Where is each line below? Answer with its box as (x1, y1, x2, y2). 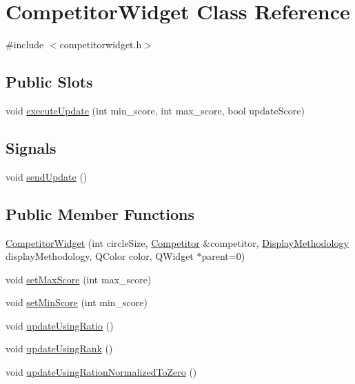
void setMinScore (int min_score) (6, 295, 148, 310)
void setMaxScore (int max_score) (6, 272, 152, 286)
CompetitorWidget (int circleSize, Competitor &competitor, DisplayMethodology (6, 235, 349, 250)
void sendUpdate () (6, 169, 88, 183)
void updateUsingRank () (6, 341, 113, 356)
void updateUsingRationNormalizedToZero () (6, 365, 197, 379)
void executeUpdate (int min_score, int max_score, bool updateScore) (6, 103, 305, 117)
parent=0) (201, 249, 245, 263)
